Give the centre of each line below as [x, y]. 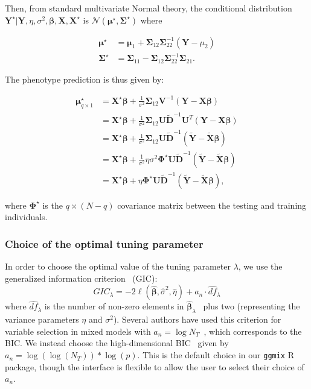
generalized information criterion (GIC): [81, 278]
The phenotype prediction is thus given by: [85, 79]
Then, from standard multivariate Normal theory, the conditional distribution [149, 8]
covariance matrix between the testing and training [212, 205]
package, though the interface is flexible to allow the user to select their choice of [155, 366]
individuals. [26, 217]
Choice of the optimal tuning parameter [104, 243]
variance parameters [42, 319]
